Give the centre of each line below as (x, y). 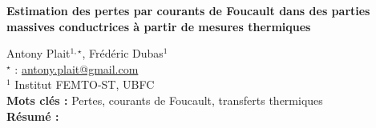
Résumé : (33, 116)
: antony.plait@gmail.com (77, 68)
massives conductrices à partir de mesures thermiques (159, 26)
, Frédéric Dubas (123, 53)
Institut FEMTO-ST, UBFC (85, 84)
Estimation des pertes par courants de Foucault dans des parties (188, 10)
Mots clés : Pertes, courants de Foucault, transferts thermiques (165, 100)
